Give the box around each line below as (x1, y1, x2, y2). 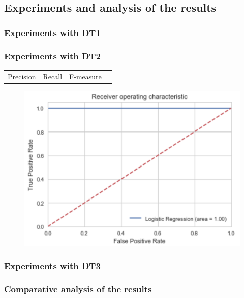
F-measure (69, 71, 102, 81)
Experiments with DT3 (4, 259, 101, 272)
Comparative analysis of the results (4, 283, 152, 295)
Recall (43, 71, 63, 81)
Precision (8, 71, 36, 81)
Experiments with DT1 (4, 26, 101, 39)
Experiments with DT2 (4, 49, 101, 62)
